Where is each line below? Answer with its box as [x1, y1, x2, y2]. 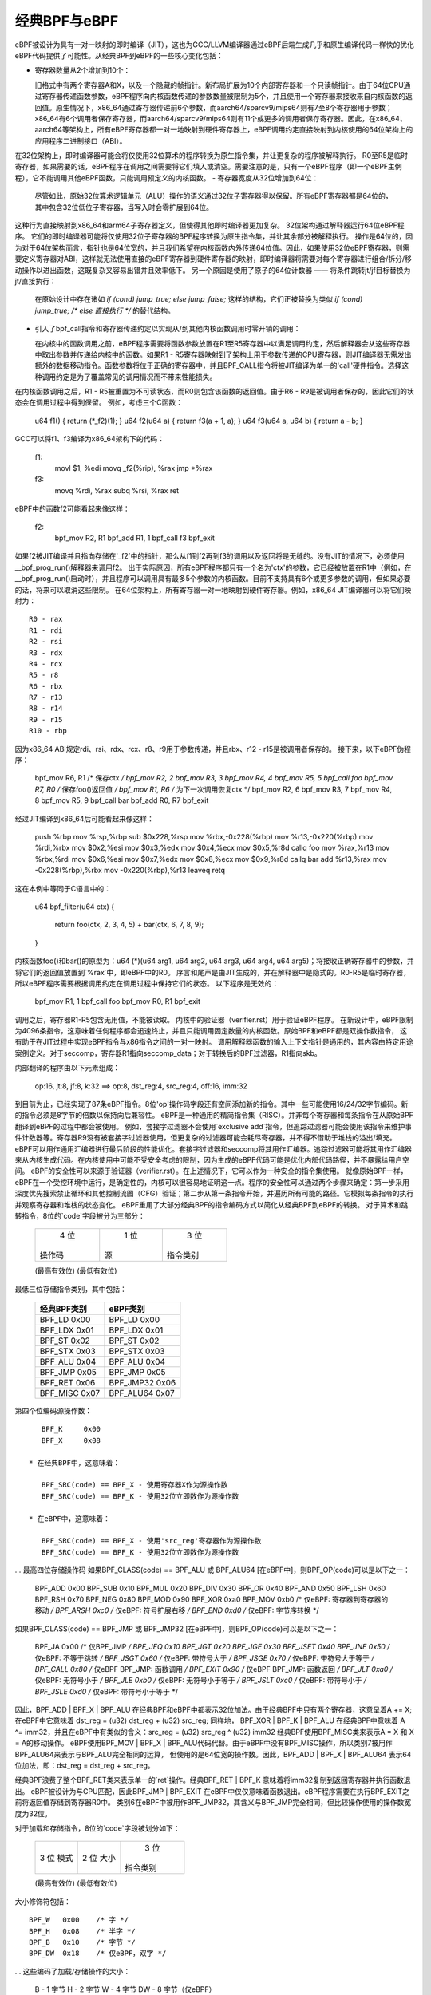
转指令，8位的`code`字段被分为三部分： [14, 1211, 145, 1220]
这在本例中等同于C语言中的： [14, 883, 112, 893]
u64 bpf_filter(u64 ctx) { [34, 902, 115, 911]
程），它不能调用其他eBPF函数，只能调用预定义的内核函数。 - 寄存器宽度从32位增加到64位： [14, 172, 319, 183]
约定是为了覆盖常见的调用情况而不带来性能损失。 [55, 372, 217, 381]
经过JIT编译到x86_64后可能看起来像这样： [14, 814, 155, 824]
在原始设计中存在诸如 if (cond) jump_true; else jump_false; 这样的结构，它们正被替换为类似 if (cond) [34, 294, 363, 304]
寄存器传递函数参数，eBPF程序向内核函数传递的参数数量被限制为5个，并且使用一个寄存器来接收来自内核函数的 [41, 92, 406, 101]
